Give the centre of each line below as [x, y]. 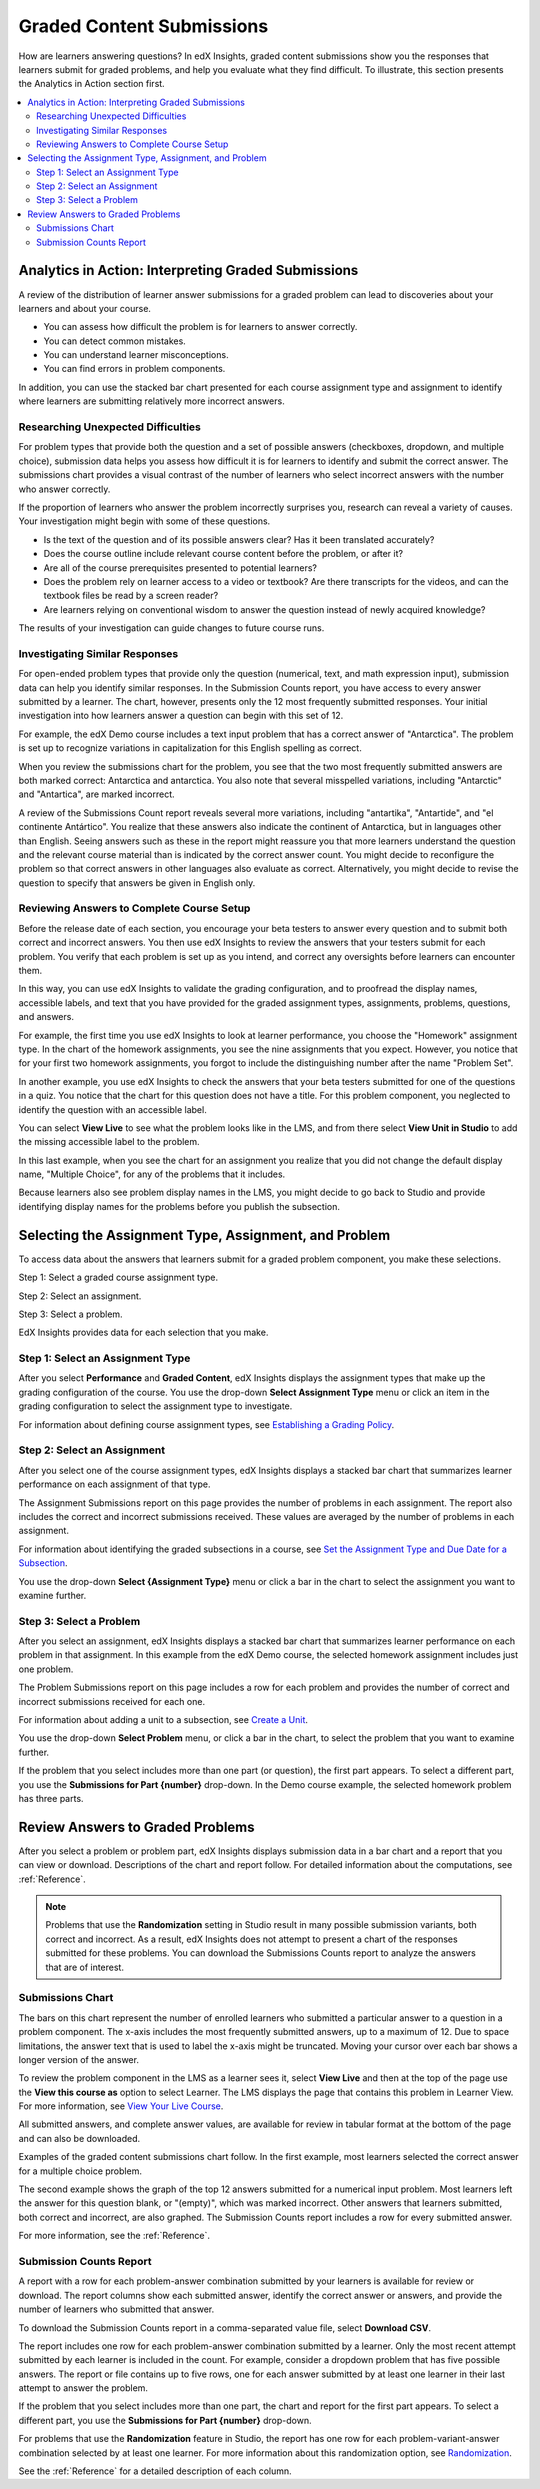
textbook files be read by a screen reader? [131, 596]
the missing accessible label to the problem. [109, 1142]
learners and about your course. [85, 308]
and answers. [46, 1017]
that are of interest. [85, 1967]
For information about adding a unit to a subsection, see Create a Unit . [163, 1720]
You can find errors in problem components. [134, 369]
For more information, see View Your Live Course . [121, 2106]
